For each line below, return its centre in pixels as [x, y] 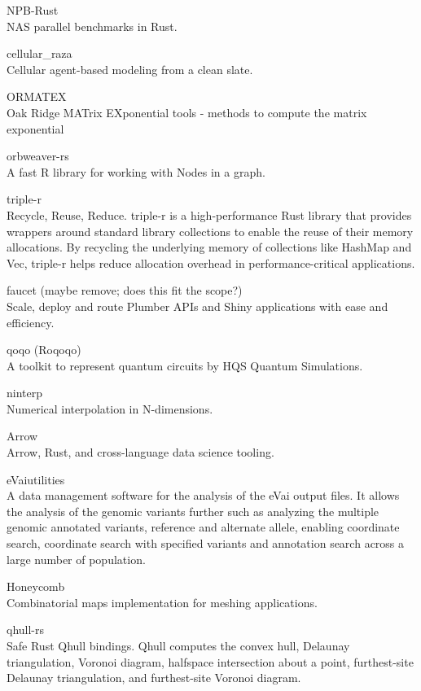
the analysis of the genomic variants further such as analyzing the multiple [193, 511]
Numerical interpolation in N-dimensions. [110, 408]
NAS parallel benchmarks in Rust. [92, 26]
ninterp [25, 393]
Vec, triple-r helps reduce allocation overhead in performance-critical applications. [211, 262]
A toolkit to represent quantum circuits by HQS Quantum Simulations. [185, 365]
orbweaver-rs [38, 156]
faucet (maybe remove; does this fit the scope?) [125, 290]
